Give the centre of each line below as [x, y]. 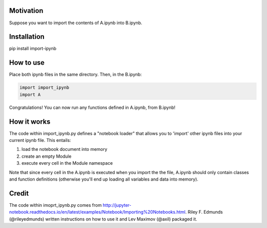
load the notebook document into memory [64, 149]
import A [30, 94]
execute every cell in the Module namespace [67, 163]
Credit [19, 193]
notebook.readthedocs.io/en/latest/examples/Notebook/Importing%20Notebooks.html [97, 212]
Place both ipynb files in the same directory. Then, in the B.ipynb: [75, 75]
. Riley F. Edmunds [204, 212]
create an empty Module [46, 156]
